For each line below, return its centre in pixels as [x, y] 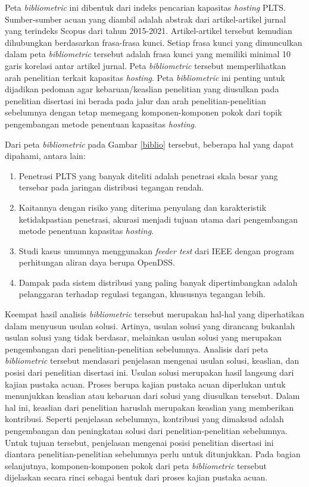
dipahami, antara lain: [45, 156]
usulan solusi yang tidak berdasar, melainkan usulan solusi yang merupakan [143, 337]
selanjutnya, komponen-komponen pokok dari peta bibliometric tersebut [136, 465]
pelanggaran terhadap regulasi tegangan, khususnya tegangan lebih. [142, 294]
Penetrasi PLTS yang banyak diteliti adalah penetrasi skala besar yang [148, 175]
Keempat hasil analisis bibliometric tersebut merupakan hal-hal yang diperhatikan [155, 314]
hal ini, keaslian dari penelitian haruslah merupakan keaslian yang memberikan [149, 407]
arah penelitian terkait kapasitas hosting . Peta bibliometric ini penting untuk [145, 77]
